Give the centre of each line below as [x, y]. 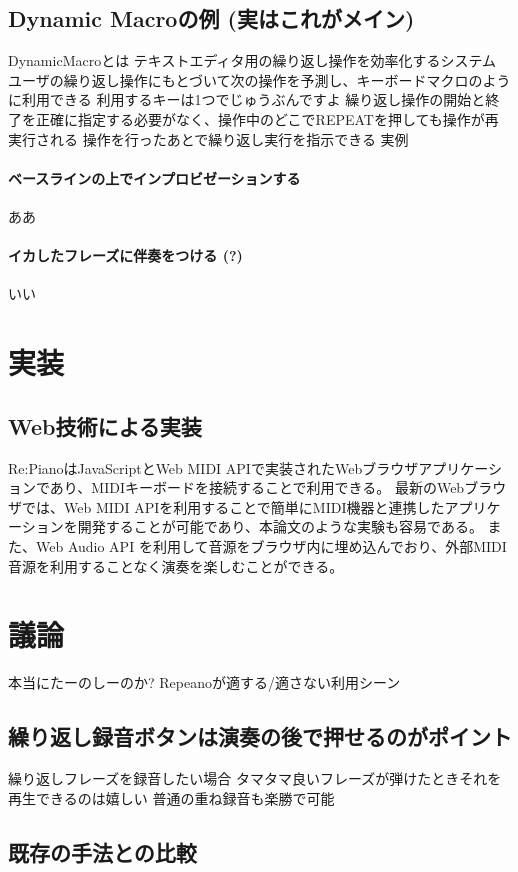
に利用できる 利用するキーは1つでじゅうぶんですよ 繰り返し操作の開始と [247, 99]
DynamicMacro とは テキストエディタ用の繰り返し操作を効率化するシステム [252, 60]
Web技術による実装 [105, 425]
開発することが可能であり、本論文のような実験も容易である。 [280, 526]
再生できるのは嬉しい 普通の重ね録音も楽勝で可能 [171, 797]
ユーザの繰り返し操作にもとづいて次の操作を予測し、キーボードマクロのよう [259, 79]
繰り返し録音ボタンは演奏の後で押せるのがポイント [260, 736]
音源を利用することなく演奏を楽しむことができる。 [176, 565]
